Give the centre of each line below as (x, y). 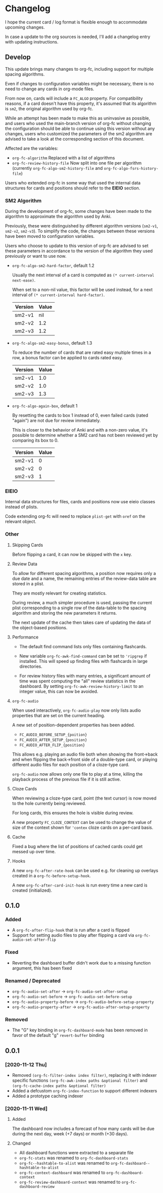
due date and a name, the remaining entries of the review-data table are (84, 578)
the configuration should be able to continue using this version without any (80, 128)
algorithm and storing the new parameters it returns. (64, 613)
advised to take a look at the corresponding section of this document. (75, 139)
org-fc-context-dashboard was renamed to (62, 1172)
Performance (25, 637)
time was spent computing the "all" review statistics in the (78, 681)
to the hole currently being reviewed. (49, 803)
